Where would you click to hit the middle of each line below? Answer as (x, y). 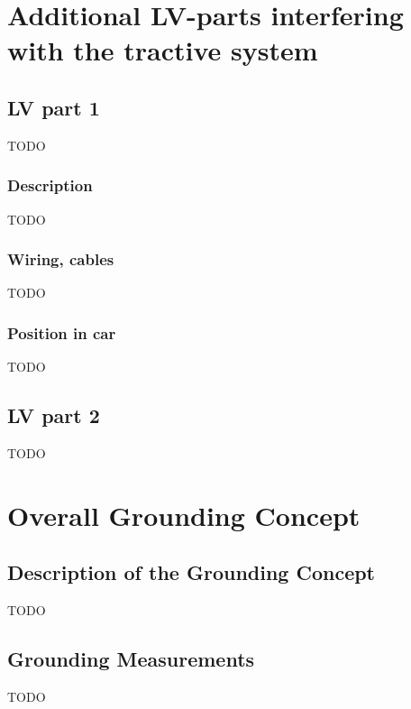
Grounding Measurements (131, 659)
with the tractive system (163, 50)
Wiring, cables (61, 259)
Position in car (62, 332)
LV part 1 (54, 107)
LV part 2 (54, 415)
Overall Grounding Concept (184, 515)
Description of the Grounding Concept (192, 572)
